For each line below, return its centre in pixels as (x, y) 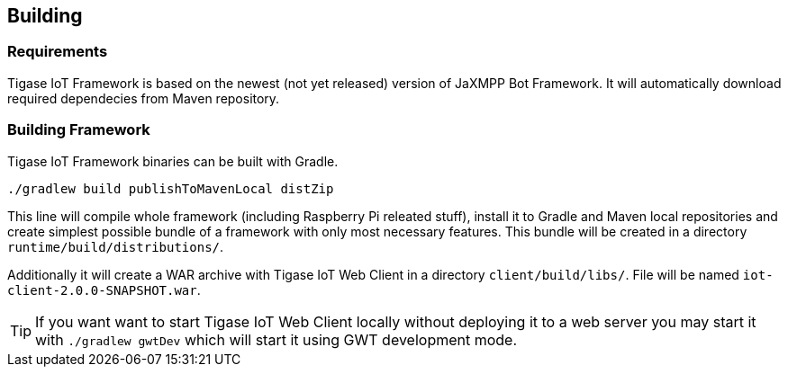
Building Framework (79, 130)
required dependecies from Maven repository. (144, 98)
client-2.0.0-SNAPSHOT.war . (104, 289)
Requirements (58, 52)
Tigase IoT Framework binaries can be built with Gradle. (173, 161)
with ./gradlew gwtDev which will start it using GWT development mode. (276, 339)
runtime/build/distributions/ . (116, 246)
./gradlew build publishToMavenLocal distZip (171, 188)
